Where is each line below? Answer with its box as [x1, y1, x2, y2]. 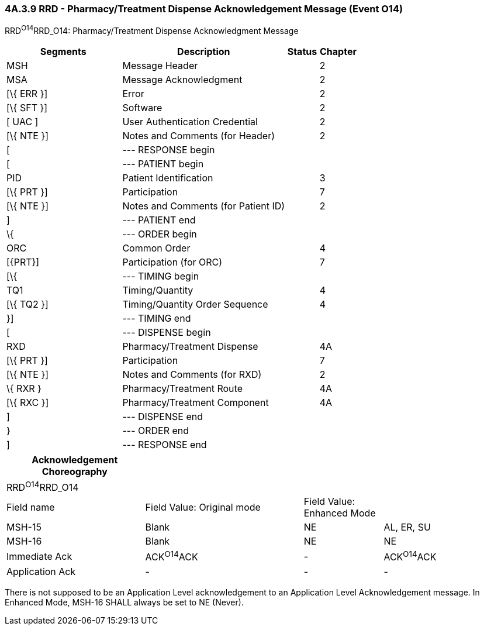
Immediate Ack [6, 550, 72, 563]
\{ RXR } [6, 383, 42, 395]
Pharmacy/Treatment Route [122, 383, 243, 395]
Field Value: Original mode [145, 501, 261, 514]
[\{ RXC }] [6, 397, 49, 409]
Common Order [122, 242, 191, 254]
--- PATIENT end [122, 214, 196, 226]
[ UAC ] [6, 116, 39, 128]
